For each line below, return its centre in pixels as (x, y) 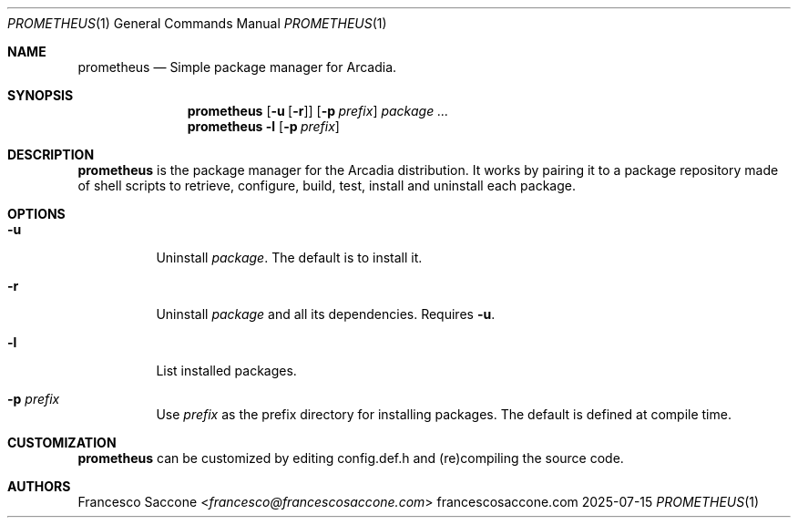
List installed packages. (226, 371)
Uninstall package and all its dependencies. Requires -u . (326, 314)
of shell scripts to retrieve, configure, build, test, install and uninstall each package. (327, 185)
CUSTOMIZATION (62, 443)
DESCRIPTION (51, 154)
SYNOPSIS (41, 95)
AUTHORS (39, 486)
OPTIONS (36, 214)
